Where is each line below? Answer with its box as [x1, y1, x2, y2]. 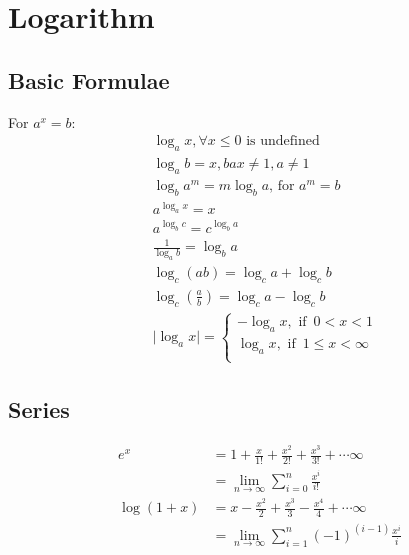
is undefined [246, 134, 320, 149]
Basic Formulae [8, 64, 170, 95]
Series [8, 394, 70, 425]
